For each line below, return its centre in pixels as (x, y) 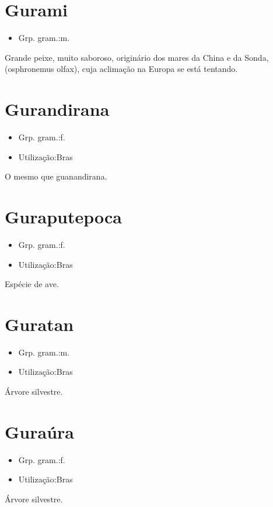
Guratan (39, 324)
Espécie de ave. (32, 284)
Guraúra (39, 431)
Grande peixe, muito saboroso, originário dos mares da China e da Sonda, (137, 57)
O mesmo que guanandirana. (56, 176)
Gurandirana (57, 109)
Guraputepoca (63, 216)
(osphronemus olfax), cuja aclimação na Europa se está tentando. (121, 69)
